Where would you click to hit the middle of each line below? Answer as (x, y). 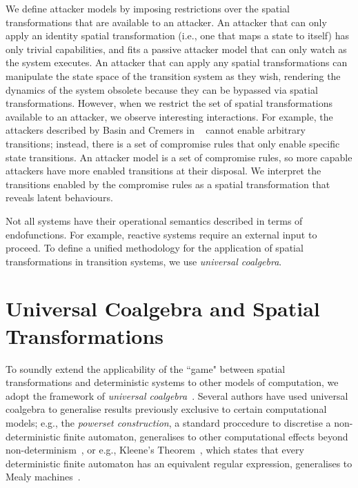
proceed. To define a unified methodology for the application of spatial (155, 248)
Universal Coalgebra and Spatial (163, 308)
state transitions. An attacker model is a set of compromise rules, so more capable (179, 157)
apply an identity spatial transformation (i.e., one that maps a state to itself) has (177, 35)
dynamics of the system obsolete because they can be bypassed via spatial (162, 89)
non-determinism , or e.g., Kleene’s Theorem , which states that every (155, 450)
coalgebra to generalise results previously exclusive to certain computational (166, 409)
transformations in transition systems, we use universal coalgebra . (144, 261)
